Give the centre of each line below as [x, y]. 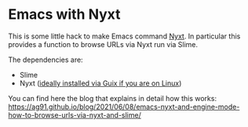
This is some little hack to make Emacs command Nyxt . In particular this [124, 36]
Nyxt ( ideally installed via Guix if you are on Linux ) [100, 83]
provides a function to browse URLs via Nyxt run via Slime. [103, 44]
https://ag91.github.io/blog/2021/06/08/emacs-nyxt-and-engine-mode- [124, 107]
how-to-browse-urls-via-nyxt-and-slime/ [75, 114]
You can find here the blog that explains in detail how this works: [113, 98]
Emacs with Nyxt [64, 15]
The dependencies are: [46, 60]
